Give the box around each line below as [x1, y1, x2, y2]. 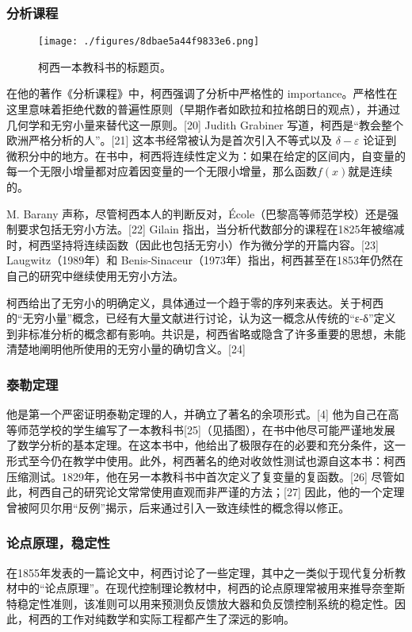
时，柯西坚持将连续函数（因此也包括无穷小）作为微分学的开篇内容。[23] [6, 236, 379, 252]
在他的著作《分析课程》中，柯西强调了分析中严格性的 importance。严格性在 [6, 85, 398, 102]
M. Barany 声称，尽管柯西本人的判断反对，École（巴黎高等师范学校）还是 [6, 205, 388, 222]
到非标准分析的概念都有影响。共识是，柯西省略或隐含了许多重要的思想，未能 [6, 325, 406, 341]
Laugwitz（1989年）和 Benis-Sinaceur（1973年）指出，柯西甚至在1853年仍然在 [6, 252, 404, 268]
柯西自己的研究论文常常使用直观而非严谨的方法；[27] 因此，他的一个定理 [28, 484, 405, 500]
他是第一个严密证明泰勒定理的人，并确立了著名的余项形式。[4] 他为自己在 [6, 406, 388, 422]
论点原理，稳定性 [6, 533, 110, 553]
